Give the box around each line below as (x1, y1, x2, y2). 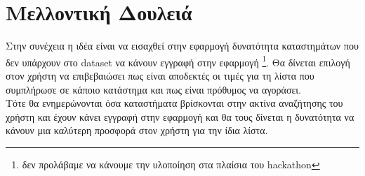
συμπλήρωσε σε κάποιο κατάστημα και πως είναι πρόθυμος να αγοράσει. (6, 82, 301, 96)
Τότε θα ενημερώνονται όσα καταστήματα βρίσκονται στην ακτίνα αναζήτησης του (6, 96, 343, 110)
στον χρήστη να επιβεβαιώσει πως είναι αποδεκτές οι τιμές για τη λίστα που (6, 68, 314, 82)
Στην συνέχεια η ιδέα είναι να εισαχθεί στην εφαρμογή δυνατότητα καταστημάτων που (6, 38, 359, 53)
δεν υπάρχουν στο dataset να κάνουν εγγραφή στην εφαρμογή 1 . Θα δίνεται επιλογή (6, 52, 350, 69)
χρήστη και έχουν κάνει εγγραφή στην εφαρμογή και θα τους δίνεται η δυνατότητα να (6, 109, 354, 124)
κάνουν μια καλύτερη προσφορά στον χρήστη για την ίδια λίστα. (6, 123, 268, 138)
